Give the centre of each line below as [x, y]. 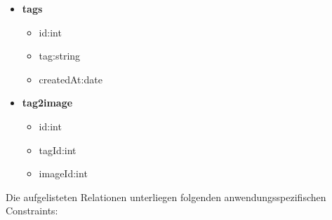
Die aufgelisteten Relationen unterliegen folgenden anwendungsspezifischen [166, 197]
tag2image [47, 103]
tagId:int [58, 150]
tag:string [60, 56]
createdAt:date [71, 79]
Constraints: [32, 211]
